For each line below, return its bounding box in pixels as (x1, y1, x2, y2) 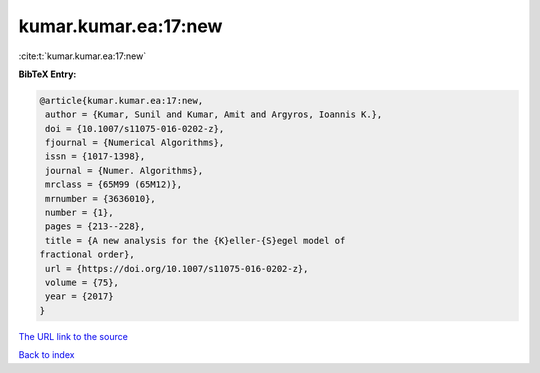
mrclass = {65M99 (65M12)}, (45, 179, 183, 190)
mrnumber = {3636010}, (45, 193, 157, 204)
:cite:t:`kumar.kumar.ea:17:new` (18, 50, 147, 62)
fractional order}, (39, 249, 135, 260)
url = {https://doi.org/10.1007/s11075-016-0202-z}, (45, 263, 309, 274)
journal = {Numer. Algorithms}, (45, 165, 204, 176)
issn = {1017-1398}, (45, 151, 146, 162)
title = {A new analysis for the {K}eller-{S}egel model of (45, 235, 346, 246)
